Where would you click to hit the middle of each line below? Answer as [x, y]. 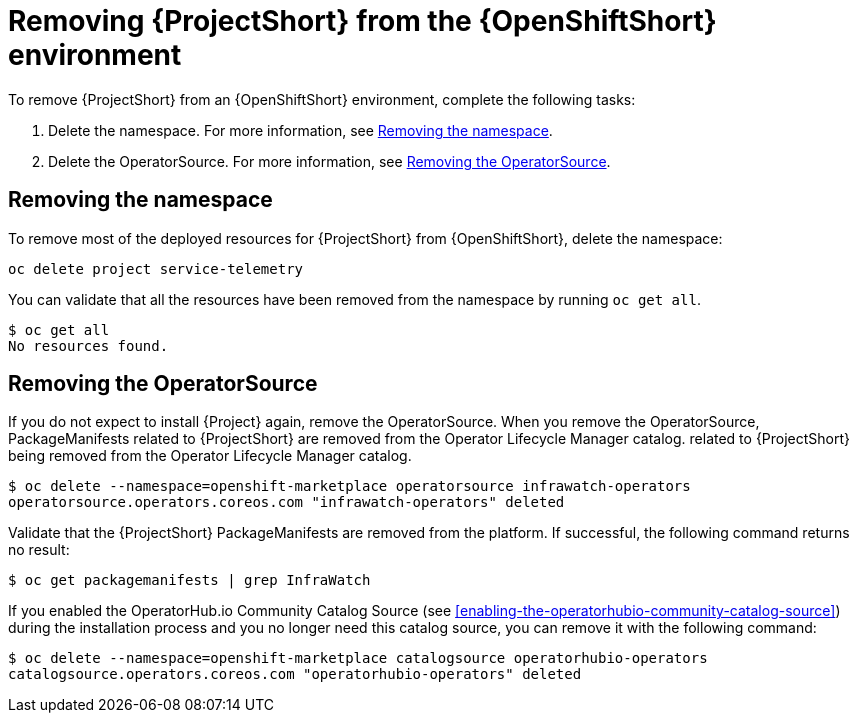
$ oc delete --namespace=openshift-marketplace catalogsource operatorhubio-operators [358, 658]
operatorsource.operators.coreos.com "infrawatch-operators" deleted [286, 502]
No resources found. [88, 345]
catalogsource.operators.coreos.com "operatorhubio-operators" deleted [295, 674]
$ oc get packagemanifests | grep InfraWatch [189, 580]
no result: [39, 550]
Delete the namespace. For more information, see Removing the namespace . [300, 130]
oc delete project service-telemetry [156, 268]
